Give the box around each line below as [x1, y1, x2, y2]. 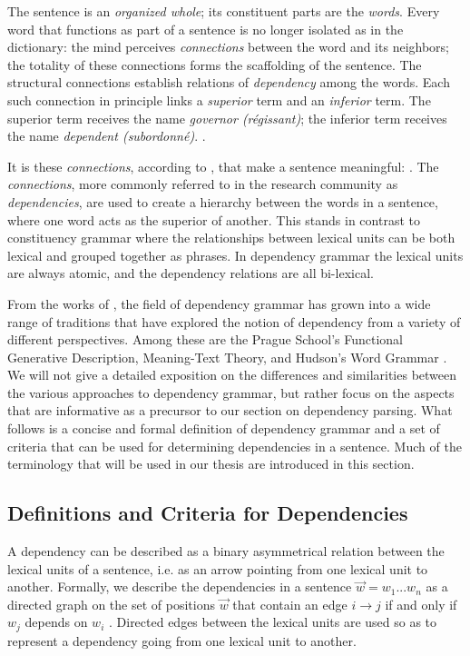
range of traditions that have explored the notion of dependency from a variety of [7, 312, 461, 331]
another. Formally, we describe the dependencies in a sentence [7, 577, 352, 596]
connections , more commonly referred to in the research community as [7, 174, 398, 194]
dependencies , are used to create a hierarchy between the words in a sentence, [7, 192, 438, 211]
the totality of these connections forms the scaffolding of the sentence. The [7, 55, 422, 74]
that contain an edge [232, 594, 348, 613]
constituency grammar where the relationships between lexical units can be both [7, 228, 455, 247]
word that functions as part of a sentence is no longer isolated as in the [7, 19, 404, 38]
